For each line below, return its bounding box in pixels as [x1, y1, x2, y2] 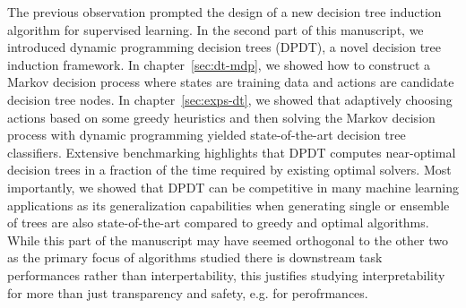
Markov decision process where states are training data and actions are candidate [7, 73, 454, 91]
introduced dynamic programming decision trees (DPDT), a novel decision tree [7, 38, 442, 56]
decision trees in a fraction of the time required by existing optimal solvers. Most [7, 160, 452, 179]
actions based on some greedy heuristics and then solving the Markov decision [7, 107, 436, 126]
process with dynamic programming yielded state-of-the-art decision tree [7, 125, 406, 144]
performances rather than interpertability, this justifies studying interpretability [7, 265, 445, 284]
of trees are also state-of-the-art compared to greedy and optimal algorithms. [7, 213, 429, 232]
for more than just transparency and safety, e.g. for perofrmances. [7, 283, 368, 302]
